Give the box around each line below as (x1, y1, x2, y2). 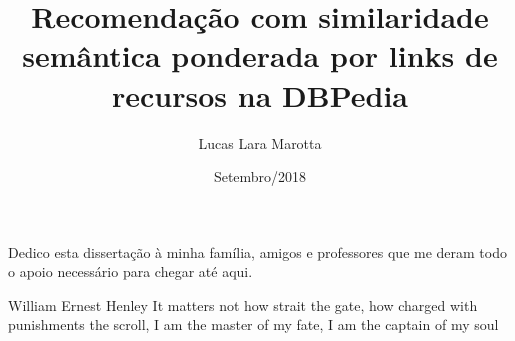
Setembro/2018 (213, 166, 307, 187)
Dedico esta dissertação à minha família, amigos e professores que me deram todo (8, 241, 507, 262)
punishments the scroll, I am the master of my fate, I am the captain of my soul (8, 314, 499, 335)
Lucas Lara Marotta (198, 132, 322, 153)
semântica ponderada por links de (22, 35, 498, 76)
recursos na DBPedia (112, 74, 408, 115)
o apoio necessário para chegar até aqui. (8, 261, 253, 282)
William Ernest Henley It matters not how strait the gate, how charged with (8, 294, 478, 315)
